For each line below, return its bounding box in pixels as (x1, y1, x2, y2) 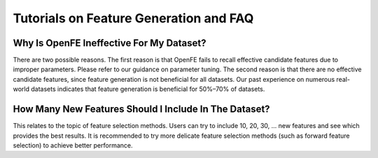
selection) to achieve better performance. (13, 141, 133, 150)
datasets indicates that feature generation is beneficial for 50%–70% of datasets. (30, 85, 265, 94)
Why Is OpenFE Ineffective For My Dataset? (13, 37, 206, 49)
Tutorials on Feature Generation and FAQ (13, 10, 254, 26)
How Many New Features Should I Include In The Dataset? (13, 103, 270, 115)
